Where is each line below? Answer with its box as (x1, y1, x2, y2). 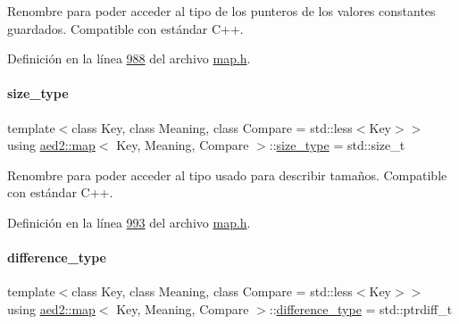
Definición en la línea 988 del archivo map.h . (7, 49, 251, 68)
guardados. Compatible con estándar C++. (7, 19, 244, 37)
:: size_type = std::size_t (269, 136, 405, 154)
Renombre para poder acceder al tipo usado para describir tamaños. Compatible (7, 165, 447, 184)
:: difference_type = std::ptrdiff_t (269, 299, 453, 318)
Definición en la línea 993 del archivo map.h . (7, 212, 251, 231)
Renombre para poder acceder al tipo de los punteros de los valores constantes (7, 2, 436, 20)
